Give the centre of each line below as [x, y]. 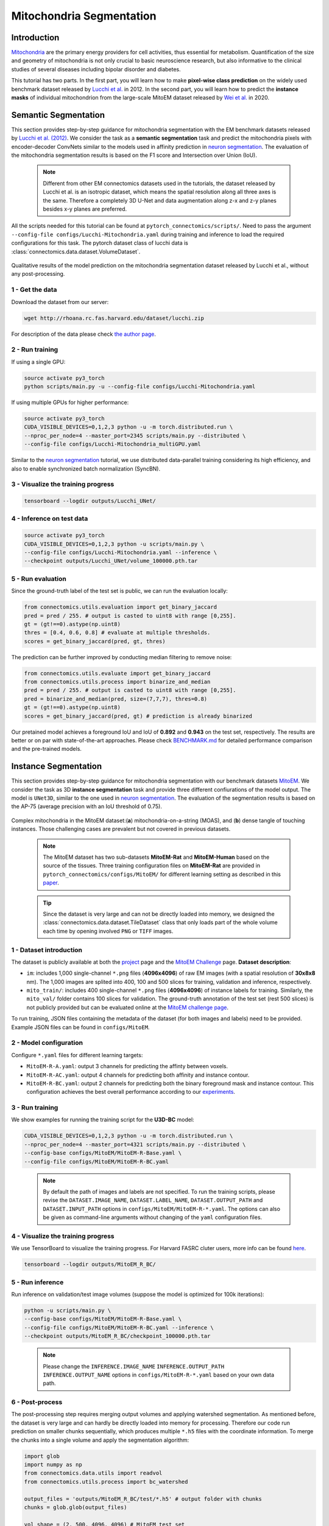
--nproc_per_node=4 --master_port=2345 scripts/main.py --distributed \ [135, 436]
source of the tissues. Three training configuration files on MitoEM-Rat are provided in [151, 866]
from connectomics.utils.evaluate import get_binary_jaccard [117, 673]
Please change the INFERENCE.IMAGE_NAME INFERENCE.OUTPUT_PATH [134, 1366]
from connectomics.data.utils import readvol [93, 1473]
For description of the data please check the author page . [84, 334]
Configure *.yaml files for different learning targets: [77, 1055]
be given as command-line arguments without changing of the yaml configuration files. [152, 1217]
